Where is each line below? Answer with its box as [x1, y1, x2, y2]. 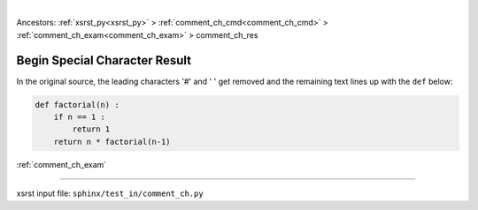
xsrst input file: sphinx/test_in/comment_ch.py [16, 188, 204, 199]
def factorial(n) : [35, 100, 119, 109]
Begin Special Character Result [16, 53, 192, 68]
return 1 [72, 124, 111, 134]
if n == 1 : [53, 112, 106, 123]
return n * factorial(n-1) [53, 137, 172, 146]
